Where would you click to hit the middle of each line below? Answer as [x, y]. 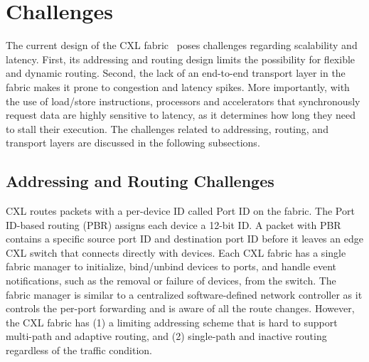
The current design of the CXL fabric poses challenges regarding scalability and [182, 45]
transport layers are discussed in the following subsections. [133, 143]
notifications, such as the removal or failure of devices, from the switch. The [171, 281]
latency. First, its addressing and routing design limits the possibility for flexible [181, 59]
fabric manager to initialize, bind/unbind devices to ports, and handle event [171, 266]
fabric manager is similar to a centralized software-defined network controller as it [184, 294]
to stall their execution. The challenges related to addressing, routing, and [167, 128]
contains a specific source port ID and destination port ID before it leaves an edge [184, 239]
